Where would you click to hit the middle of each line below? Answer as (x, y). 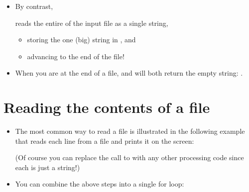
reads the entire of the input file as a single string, (92, 23)
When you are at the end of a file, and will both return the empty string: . (129, 73)
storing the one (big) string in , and (81, 40)
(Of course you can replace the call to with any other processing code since (129, 157)
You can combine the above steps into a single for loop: (100, 184)
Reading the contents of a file (107, 107)
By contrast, (34, 6)
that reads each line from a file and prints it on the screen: (105, 141)
